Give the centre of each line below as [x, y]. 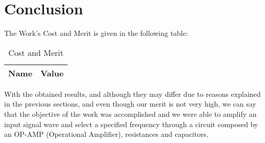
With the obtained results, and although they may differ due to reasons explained [132, 94]
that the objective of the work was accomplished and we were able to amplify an [130, 114]
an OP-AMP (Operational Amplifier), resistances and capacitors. [106, 134]
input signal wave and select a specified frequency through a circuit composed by [131, 124]
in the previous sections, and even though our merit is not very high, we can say [130, 104]
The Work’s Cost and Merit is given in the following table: [96, 33]
